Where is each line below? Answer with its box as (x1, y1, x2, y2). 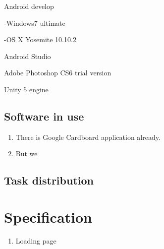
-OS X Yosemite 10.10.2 (4, 34, 76, 45)
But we (15, 148, 38, 159)
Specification (4, 206, 92, 227)
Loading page (15, 235, 56, 246)
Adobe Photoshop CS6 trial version (4, 67, 111, 78)
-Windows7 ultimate (4, 17, 65, 28)
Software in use (4, 108, 84, 124)
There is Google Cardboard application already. (15, 131, 161, 142)
